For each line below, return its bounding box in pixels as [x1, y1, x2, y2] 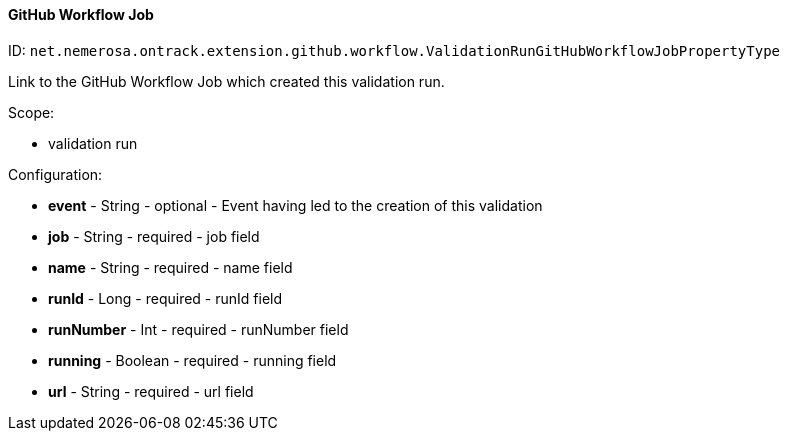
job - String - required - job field [48, 227, 260, 245]
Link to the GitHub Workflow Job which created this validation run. [8, 72, 445, 90]
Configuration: [8, 165, 103, 183]
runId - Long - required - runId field [48, 289, 283, 307]
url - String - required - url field [48, 382, 254, 400]
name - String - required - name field [48, 258, 293, 276]
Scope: [8, 103, 55, 121]
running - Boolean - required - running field [48, 351, 337, 369]
